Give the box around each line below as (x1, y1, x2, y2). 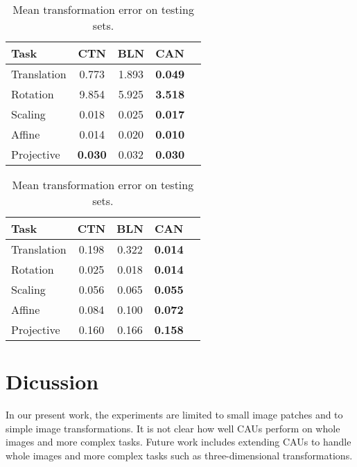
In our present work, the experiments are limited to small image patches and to (6, 407, 343, 422)
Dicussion (6, 367, 99, 396)
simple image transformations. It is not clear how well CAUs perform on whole (6, 421, 340, 435)
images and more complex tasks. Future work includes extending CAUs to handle (6, 434, 351, 449)
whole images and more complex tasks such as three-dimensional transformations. (6, 448, 353, 462)
